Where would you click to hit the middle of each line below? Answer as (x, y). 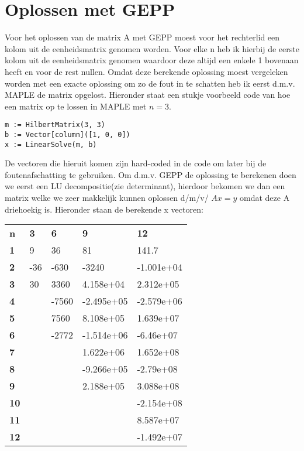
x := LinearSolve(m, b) (51, 144)
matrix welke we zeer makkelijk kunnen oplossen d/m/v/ (107, 198)
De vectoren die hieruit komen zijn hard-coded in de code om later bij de (136, 163)
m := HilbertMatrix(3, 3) (55, 125)
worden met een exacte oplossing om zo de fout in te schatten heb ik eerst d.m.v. (150, 83)
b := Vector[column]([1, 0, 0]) (68, 134)
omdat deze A (265, 198)
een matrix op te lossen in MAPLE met (76, 106)
